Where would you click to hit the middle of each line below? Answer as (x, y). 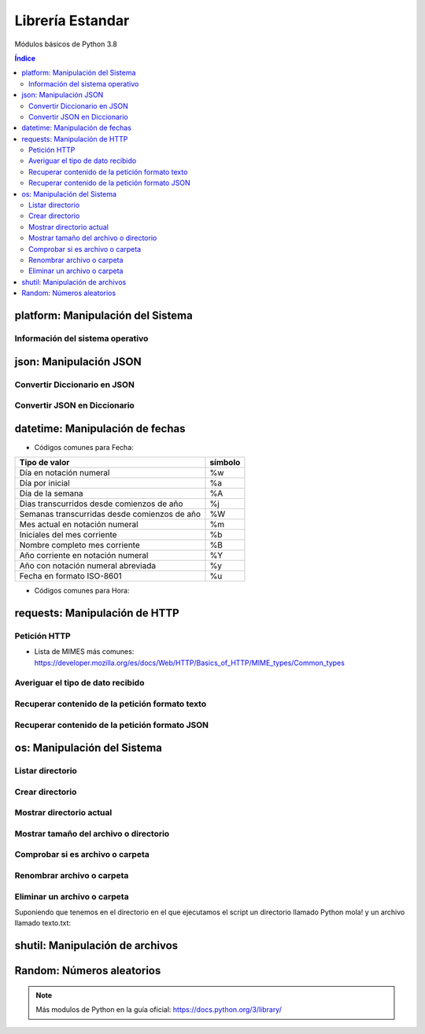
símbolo (225, 463)
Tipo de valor (44, 463)
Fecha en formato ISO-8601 (70, 576)
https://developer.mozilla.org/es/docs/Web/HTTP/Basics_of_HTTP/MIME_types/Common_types (190, 663)
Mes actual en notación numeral (79, 525)
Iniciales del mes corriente (68, 535)
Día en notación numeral (65, 473)
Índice (25, 58)
